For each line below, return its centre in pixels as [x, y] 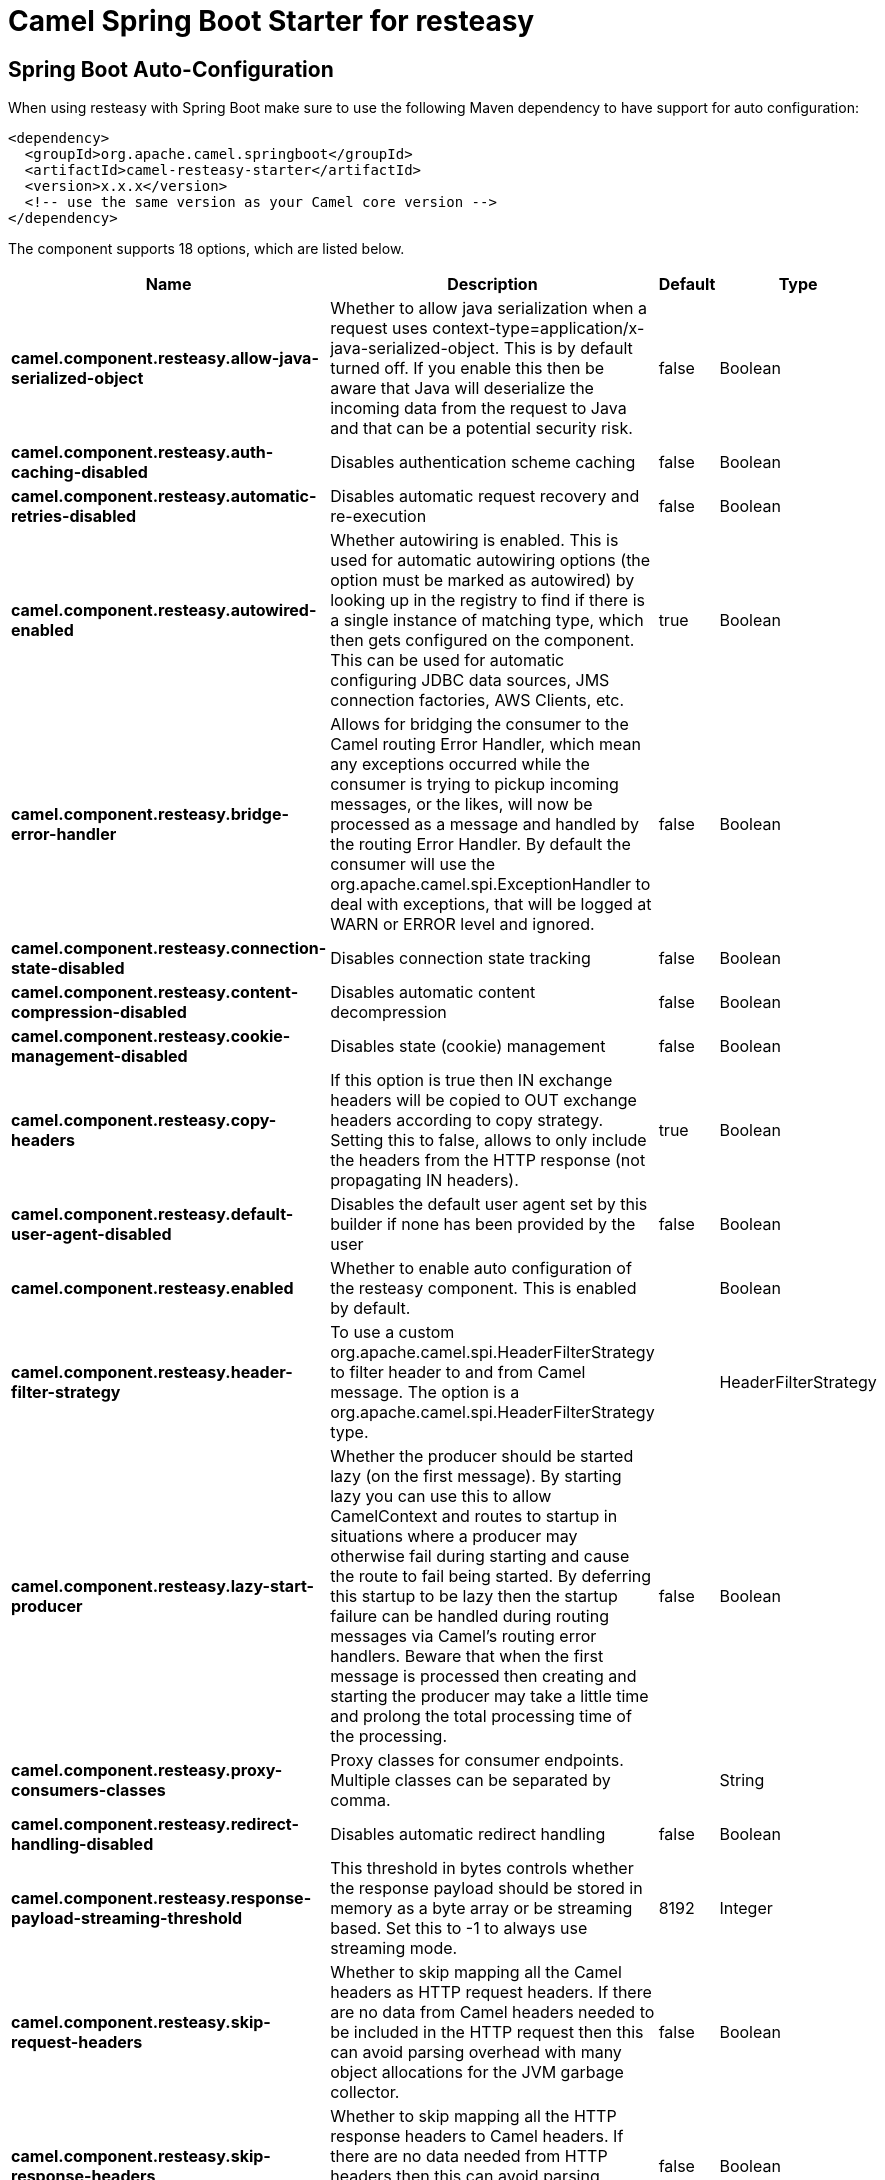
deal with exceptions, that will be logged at [491, 904]
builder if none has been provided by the [483, 1224]
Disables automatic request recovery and [485, 496]
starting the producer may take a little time [489, 1696]
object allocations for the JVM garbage [477, 2072]
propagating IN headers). [424, 1180]
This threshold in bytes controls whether [482, 1868]
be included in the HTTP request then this [487, 2032]
